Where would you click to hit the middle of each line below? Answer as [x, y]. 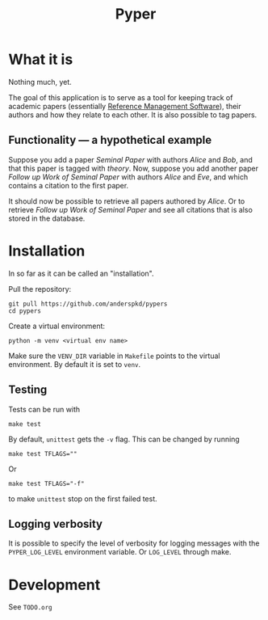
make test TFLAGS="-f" [46, 483]
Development [54, 585]
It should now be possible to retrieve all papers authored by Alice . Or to [127, 201]
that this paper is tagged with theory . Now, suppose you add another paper [133, 168]
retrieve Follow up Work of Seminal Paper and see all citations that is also [130, 209]
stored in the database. [47, 218]
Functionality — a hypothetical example [110, 140]
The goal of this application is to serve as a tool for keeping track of [121, 97]
